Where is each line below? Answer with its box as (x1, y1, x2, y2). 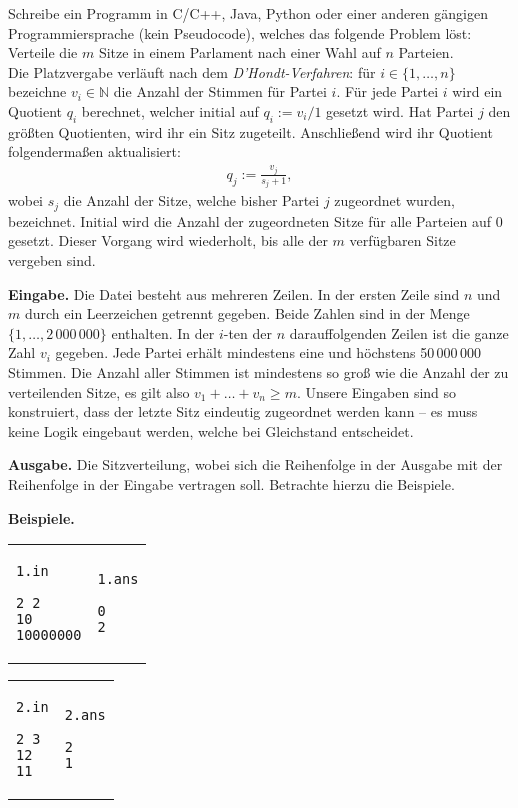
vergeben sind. (8, 250, 96, 271)
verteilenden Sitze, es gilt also (8, 381, 190, 402)
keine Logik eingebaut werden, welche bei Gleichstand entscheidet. (8, 420, 414, 441)
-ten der (223, 322, 272, 343)
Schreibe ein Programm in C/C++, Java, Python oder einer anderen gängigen (8, 3, 488, 23)
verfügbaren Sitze (349, 230, 456, 251)
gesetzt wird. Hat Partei (326, 100, 474, 121)
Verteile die (8, 42, 78, 63)
